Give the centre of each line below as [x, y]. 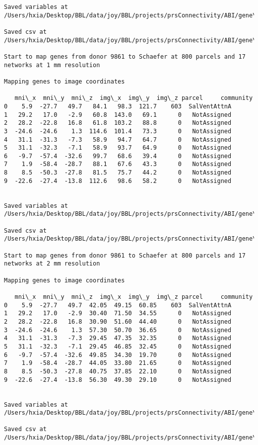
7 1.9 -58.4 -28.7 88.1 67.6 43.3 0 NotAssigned [118, 164]
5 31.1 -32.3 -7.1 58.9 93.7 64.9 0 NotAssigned [118, 148]
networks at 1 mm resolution [52, 65]
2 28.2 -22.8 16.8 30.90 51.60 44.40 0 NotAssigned [118, 321]
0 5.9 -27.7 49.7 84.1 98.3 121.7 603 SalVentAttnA [118, 106]
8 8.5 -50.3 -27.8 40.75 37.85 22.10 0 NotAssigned [118, 371]
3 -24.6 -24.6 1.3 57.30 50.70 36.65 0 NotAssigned [118, 330]
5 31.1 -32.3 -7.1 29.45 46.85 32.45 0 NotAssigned [118, 346]
